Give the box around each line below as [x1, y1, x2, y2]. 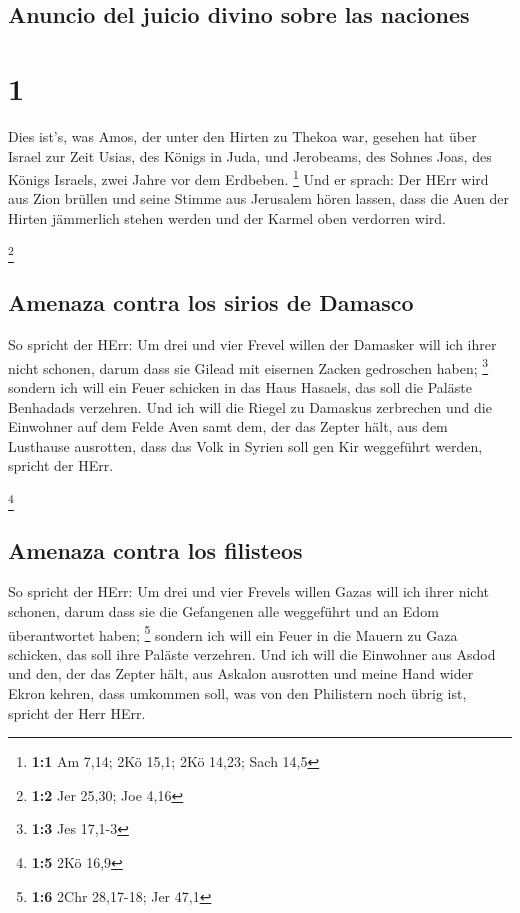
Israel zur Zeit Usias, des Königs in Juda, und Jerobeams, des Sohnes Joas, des [8, 145, 492, 166]
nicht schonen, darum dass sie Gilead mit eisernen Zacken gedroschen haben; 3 [8, 354, 489, 378]
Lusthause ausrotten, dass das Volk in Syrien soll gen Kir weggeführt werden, [8, 435, 483, 456]
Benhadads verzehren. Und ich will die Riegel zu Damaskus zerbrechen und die [8, 396, 492, 417]
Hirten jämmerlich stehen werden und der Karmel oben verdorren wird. [8, 207, 446, 228]
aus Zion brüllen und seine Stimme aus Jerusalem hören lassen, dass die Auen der [8, 188, 510, 209]
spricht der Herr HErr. [8, 702, 146, 723]
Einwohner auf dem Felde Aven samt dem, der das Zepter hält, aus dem [8, 416, 448, 437]
